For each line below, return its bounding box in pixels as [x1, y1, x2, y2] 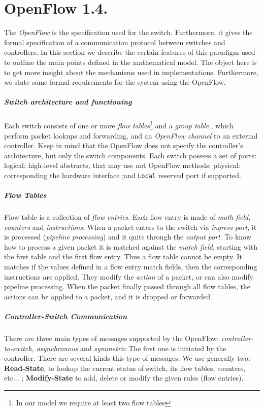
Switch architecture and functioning [4, 96, 132, 107]
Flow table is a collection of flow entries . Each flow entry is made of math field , [4, 212, 251, 222]
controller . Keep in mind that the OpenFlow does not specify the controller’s [4, 140, 243, 151]
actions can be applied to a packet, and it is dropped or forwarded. [4, 291, 212, 301]
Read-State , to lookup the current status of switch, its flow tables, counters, [4, 362, 246, 373]
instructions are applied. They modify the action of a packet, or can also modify [4, 271, 253, 282]
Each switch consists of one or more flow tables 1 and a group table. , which [4, 119, 234, 130]
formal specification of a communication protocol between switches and [4, 37, 225, 47]
